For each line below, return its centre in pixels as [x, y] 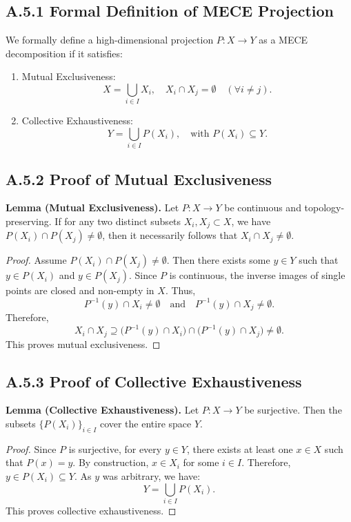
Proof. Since [31, 448]
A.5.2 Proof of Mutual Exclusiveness [139, 178]
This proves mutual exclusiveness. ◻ [83, 344]
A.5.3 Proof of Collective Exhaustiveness [154, 381]
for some [201, 462]
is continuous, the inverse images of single [257, 275]
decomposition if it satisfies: [64, 53]
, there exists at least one [240, 448]
